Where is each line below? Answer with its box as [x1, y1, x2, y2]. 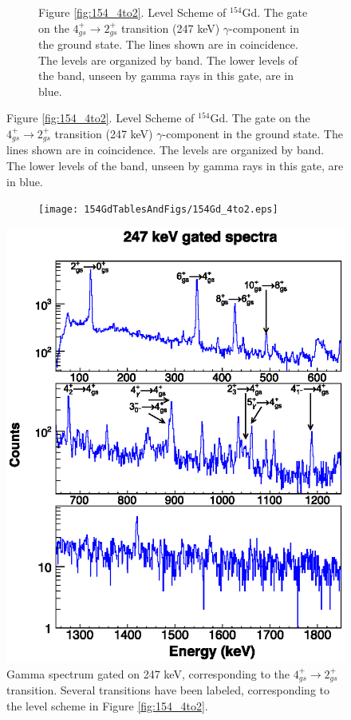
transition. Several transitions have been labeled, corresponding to [6, 682, 329, 698]
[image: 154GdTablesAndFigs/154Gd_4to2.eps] [38, 204, 278, 216]
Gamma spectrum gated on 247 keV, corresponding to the [6, 665, 290, 682]
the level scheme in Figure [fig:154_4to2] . [6, 697, 208, 714]
